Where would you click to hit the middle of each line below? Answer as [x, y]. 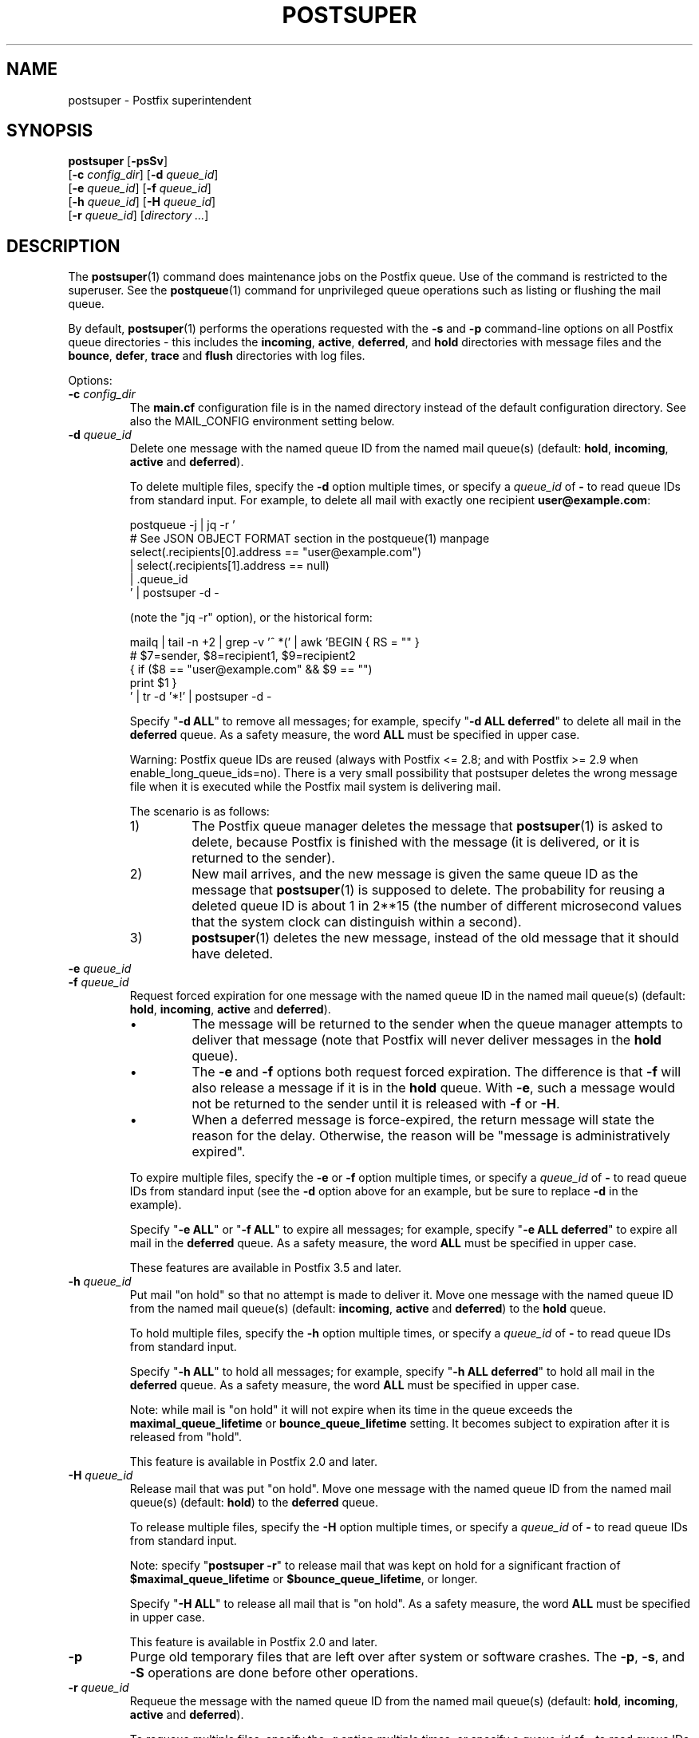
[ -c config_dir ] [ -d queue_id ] [143, 175]
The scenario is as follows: [199, 812]
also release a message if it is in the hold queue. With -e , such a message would [434, 1088]
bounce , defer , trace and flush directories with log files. [217, 356]
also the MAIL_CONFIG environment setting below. [262, 421]
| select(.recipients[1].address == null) [229, 566]
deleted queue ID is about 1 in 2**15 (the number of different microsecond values [437, 906]
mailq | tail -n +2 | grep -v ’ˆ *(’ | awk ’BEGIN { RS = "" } [274, 642]
